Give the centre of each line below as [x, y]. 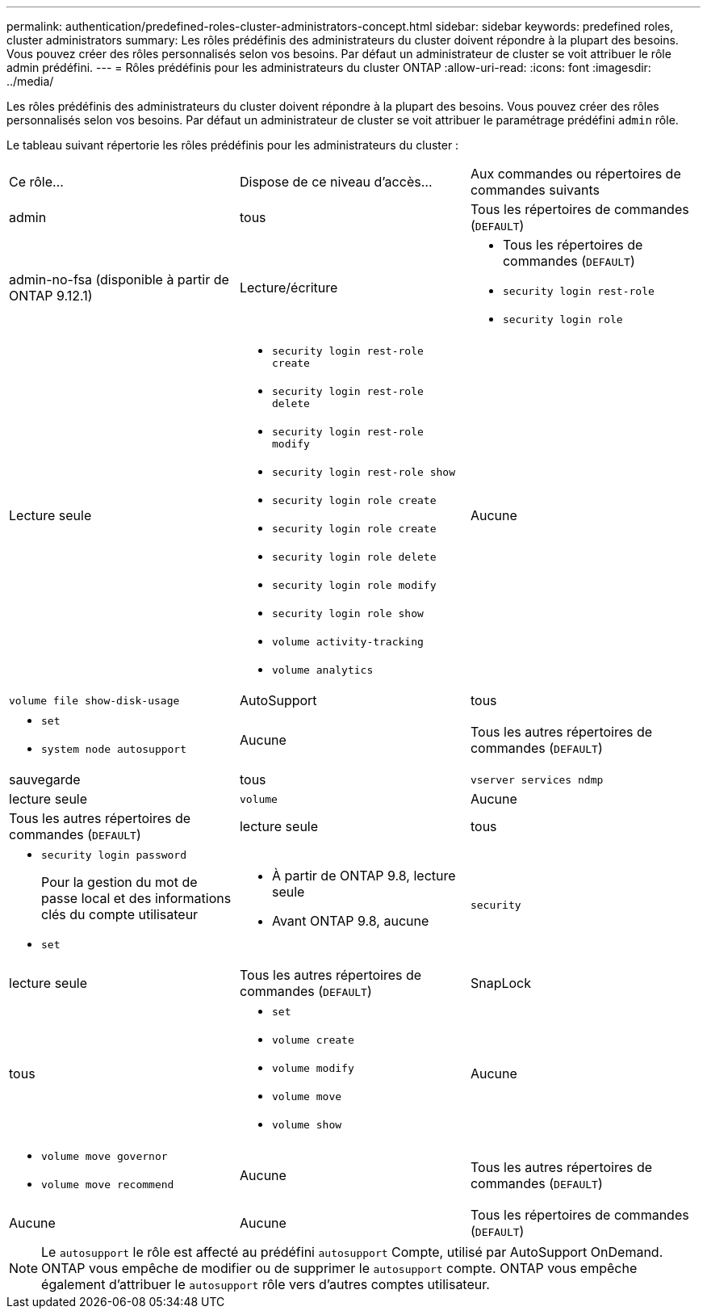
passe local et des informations [136, 898]
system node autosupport [114, 749]
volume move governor [105, 1156]
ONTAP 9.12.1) [51, 296]
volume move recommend [108, 1185]
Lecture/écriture [289, 288]
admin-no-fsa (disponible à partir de [119, 279]
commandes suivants [535, 190]
